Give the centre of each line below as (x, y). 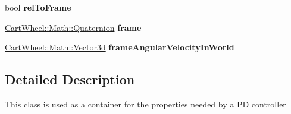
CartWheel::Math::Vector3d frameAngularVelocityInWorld (120, 47)
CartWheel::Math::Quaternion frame (73, 27)
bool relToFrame (38, 7)
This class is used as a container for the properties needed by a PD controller (145, 104)
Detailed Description (70, 79)
